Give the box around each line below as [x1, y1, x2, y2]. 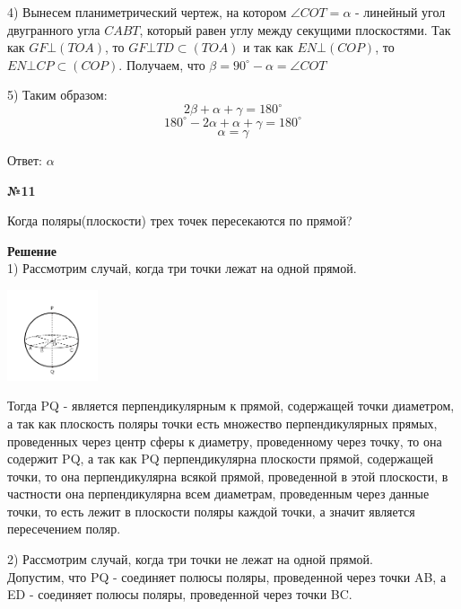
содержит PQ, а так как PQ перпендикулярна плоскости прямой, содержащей [7, 449, 433, 468]
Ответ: [7, 150, 42, 169]
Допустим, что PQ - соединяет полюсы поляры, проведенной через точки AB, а [7, 567, 447, 586]
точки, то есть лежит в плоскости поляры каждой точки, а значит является [7, 501, 415, 520]
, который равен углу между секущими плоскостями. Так [139, 20, 451, 39]
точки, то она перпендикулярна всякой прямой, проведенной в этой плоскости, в [7, 466, 448, 485]
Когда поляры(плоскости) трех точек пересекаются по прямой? [7, 211, 352, 230]
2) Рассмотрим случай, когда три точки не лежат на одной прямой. [7, 550, 373, 569]
